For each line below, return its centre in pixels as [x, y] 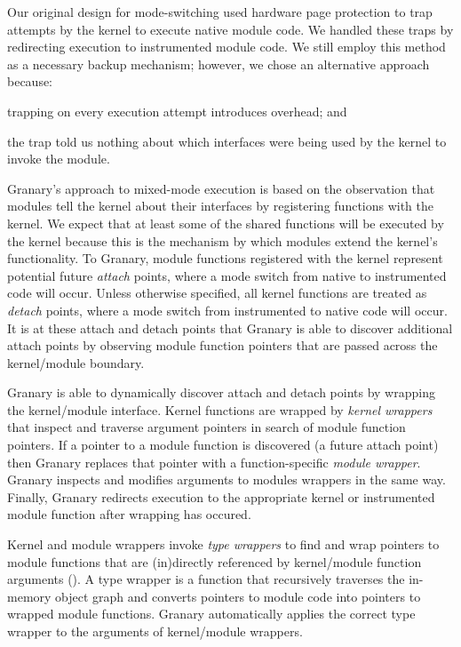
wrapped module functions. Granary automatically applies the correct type [211, 614]
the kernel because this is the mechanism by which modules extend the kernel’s [223, 240]
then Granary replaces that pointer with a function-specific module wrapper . [214, 462]
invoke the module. [59, 159]
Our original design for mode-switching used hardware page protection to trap [220, 12]
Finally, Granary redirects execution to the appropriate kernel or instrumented [221, 496]
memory [29, 596]
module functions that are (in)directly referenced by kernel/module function [215, 561]
